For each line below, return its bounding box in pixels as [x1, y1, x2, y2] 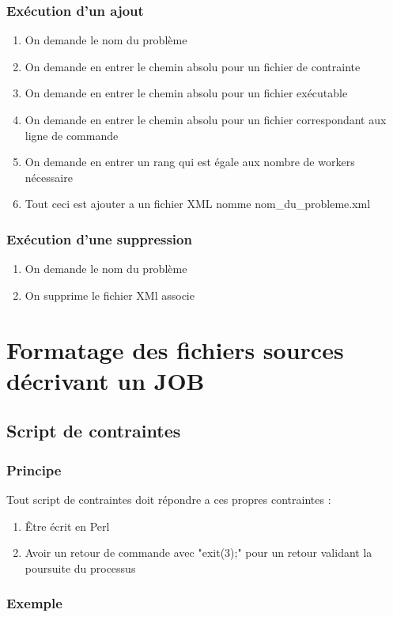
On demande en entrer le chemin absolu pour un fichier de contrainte [25, 58, 361, 74]
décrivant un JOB [6, 364, 205, 396]
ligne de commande [25, 127, 119, 143]
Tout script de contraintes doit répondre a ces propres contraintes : [6, 490, 331, 507]
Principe [6, 460, 62, 479]
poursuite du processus [25, 559, 136, 576]
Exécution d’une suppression [6, 229, 192, 248]
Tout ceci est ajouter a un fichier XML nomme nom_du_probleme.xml [25, 195, 371, 212]
